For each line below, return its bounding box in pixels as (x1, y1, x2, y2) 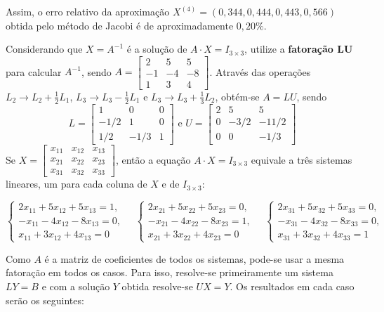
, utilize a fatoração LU (244, 41, 353, 56)
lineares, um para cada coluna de (6, 176, 147, 191)
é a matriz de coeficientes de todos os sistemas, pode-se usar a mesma (44, 251, 345, 266)
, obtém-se (215, 89, 260, 103)
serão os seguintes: (6, 292, 84, 307)
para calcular (6, 64, 62, 79)
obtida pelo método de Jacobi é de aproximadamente (6, 18, 234, 32)
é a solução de (126, 41, 187, 56)
